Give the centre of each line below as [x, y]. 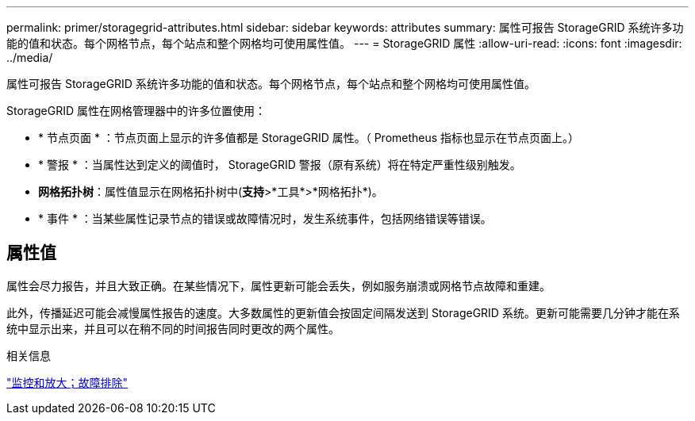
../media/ [30, 57]
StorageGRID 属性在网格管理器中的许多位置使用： [136, 111]
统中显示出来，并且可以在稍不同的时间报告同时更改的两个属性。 [173, 328]
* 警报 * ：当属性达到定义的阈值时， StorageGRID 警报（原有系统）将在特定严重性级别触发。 [280, 165]
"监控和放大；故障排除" [67, 382]
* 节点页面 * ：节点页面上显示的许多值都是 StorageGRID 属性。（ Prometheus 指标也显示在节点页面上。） [309, 138]
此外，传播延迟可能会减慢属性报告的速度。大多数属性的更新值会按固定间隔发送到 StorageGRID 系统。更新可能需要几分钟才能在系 [343, 312]
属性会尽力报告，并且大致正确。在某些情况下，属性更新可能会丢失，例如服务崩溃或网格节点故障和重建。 [278, 285]
